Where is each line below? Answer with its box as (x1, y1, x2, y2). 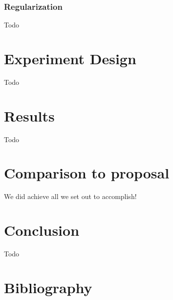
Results (4, 105, 55, 125)
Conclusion (4, 220, 80, 240)
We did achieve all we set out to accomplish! (4, 191, 137, 201)
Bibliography (4, 277, 92, 297)
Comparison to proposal (4, 163, 170, 183)
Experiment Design (4, 49, 136, 68)
